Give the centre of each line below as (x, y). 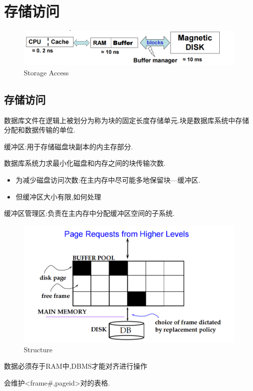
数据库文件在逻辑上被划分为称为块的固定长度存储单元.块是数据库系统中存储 (126, 120)
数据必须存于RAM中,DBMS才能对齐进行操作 (76, 366)
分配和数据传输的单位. (40, 130)
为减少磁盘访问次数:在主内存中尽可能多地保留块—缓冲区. (108, 180)
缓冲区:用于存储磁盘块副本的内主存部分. (68, 146)
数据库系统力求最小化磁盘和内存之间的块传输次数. (85, 163)
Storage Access (46, 72)
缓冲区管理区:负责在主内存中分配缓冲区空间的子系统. (89, 213)
